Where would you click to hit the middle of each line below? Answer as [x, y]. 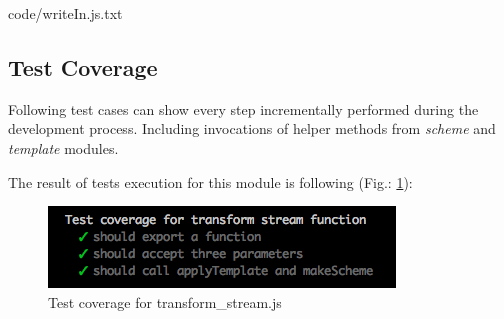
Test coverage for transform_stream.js [165, 301]
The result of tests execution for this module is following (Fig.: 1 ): [210, 181]
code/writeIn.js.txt [65, 13]
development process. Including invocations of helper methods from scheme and [252, 128]
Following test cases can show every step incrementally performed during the [243, 108]
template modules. [63, 147]
